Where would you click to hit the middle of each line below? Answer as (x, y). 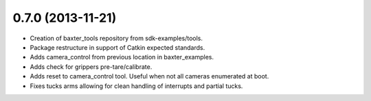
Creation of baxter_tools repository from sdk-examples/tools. (116, 38)
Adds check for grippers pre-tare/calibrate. (91, 67)
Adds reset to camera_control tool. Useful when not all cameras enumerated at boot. (149, 76)
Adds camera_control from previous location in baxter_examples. (122, 57)
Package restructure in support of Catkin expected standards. (117, 47)
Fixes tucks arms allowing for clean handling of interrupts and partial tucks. (136, 86)
